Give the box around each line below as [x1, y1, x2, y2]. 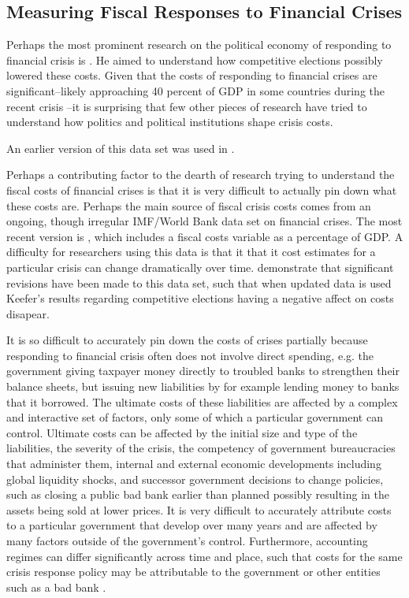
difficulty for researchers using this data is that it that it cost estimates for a [6, 243, 376, 260]
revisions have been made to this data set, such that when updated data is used [6, 274, 392, 291]
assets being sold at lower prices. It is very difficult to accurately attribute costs [6, 501, 392, 518]
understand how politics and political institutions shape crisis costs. [6, 113, 333, 130]
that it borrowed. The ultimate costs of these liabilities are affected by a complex [6, 393, 398, 410]
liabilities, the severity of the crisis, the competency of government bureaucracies [6, 440, 396, 456]
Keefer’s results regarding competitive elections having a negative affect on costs [6, 290, 394, 306]
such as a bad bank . [6, 578, 106, 595]
